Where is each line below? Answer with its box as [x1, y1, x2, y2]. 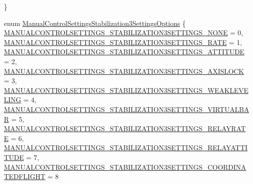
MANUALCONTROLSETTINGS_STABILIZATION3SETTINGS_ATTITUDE [4, 46, 245, 57]
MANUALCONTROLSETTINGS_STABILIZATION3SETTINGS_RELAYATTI [4, 142, 248, 153]
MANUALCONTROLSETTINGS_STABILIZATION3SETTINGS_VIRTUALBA [4, 104, 249, 114]
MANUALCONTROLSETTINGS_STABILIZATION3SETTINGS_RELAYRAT [4, 123, 246, 134]
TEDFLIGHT [4, 171, 45, 182]
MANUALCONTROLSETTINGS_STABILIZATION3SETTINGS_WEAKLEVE [4, 85, 249, 95]
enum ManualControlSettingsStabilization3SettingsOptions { [4, 18, 186, 28]
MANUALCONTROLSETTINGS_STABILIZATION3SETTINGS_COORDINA [4, 161, 246, 172]
